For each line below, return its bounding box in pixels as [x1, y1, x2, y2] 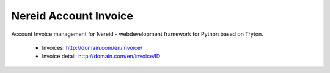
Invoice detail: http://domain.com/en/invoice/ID [42, 52, 161, 60]
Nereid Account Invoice [11, 9, 134, 23]
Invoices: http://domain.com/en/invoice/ [42, 44, 143, 51]
